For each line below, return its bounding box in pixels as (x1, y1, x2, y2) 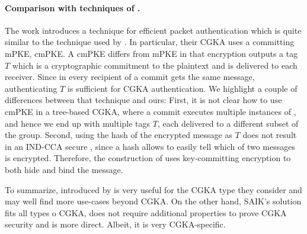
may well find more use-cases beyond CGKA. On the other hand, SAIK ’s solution (5, 195, 302, 207)
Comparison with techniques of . (5, 1, 140, 14)
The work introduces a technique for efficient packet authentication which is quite (5, 24, 302, 36)
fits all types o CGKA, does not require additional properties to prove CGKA (5, 206, 287, 219)
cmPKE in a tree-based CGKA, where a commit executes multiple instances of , (5, 105, 296, 117)
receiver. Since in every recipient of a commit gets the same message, (5, 70, 255, 83)
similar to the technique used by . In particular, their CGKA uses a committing (5, 36, 295, 48)
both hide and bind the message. (5, 163, 123, 175)
